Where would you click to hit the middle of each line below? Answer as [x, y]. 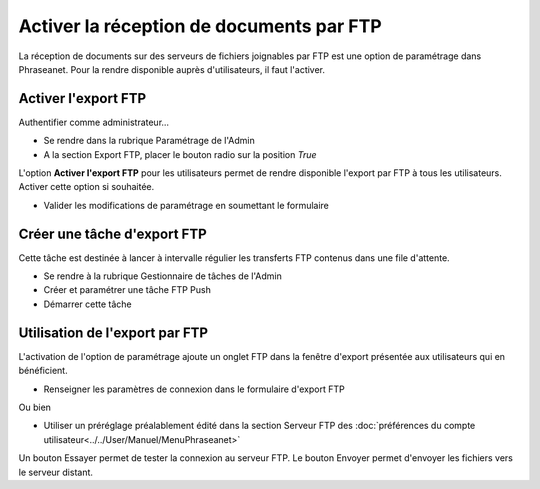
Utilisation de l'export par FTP [113, 332]
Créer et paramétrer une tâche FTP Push [127, 290]
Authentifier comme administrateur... [94, 122]
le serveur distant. [56, 472]
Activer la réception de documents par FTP [200, 26]
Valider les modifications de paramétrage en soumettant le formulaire [186, 205]
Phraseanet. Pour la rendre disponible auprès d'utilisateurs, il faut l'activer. [171, 69]
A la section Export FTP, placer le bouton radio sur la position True [180, 154]
